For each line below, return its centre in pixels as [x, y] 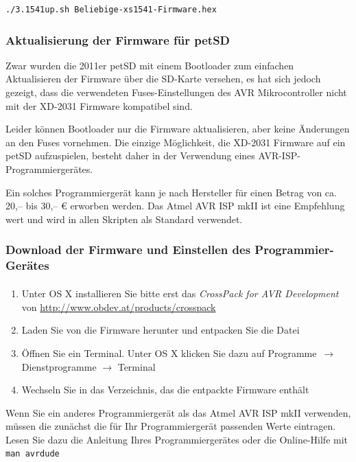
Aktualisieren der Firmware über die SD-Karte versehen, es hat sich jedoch [163, 79]
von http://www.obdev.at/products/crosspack [119, 307]
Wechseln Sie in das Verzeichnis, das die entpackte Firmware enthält [165, 390]
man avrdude [33, 454]
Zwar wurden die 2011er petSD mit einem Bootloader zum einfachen [150, 65]
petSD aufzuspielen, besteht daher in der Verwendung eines [130, 155]
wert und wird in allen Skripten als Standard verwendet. [124, 219]
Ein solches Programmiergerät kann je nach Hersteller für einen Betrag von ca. [171, 192]
